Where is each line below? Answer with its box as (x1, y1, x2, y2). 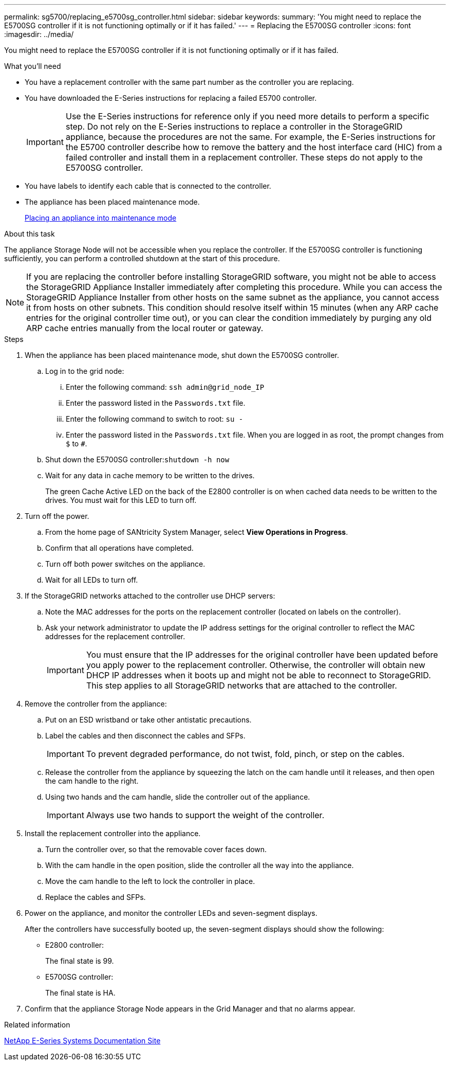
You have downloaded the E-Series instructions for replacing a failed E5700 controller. (25, 94, 317, 102)
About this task (4, 229, 55, 238)
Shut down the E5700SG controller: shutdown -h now (45, 455, 230, 464)
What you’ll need (4, 62, 61, 70)
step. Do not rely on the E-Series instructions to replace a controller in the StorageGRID (65, 121, 403, 132)
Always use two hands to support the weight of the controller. (86, 810, 325, 820)
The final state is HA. (45, 988, 116, 997)
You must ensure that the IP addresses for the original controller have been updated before (86, 649, 438, 660)
